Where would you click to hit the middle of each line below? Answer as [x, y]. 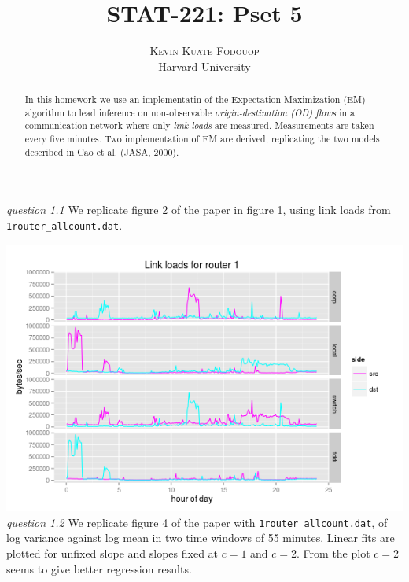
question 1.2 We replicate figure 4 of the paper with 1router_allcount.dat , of [197, 522]
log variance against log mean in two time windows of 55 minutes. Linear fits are [201, 538]
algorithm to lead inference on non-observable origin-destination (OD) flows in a [190, 112]
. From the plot [333, 553]
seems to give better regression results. [99, 568]
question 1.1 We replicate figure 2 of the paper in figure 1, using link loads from [199, 210]
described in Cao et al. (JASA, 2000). [102, 151]
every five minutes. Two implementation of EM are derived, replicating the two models [202, 139]
